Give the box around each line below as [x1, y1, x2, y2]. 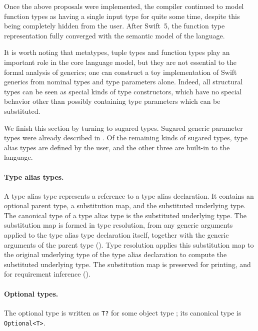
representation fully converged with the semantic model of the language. [4, 30, 225, 40]
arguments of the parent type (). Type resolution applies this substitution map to [4, 239, 254, 250]
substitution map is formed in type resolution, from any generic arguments [4, 220, 233, 230]
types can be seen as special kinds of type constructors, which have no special [4, 86, 242, 96]
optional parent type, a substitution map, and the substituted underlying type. [4, 200, 246, 211]
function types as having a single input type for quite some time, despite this [4, 10, 240, 21]
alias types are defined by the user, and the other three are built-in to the [4, 142, 230, 152]
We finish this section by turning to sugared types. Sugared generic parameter [4, 122, 243, 133]
